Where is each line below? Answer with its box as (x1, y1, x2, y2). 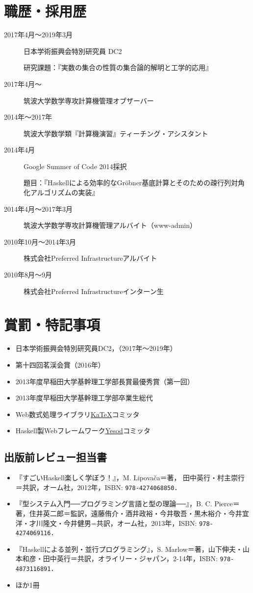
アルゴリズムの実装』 (30, 187, 99, 198)
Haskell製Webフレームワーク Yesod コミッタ (15, 425, 151, 436)
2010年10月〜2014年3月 (4, 236, 76, 247)
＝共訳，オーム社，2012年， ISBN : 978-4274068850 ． (15, 482, 181, 492)
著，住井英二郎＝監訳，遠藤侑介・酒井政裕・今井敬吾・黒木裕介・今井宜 (15, 508, 249, 518)
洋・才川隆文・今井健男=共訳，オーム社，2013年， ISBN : (15, 518, 197, 528)
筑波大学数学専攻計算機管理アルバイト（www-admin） (24, 220, 197, 230)
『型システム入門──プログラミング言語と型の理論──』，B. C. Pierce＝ (15, 498, 240, 509)
